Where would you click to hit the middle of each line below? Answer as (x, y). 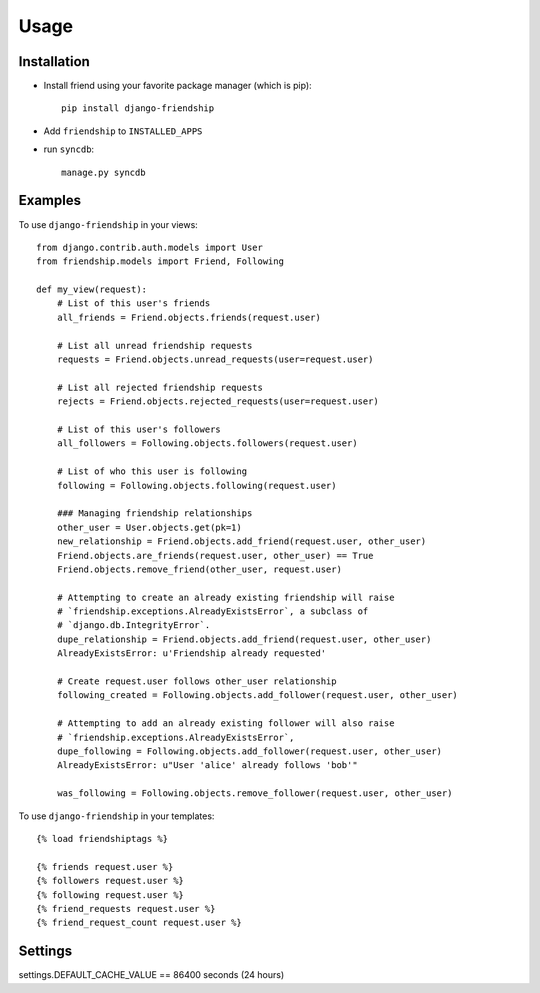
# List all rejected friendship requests (160, 387)
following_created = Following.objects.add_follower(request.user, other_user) (257, 695)
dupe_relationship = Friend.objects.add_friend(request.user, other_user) (244, 639)
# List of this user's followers (139, 429)
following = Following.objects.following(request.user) (196, 485)
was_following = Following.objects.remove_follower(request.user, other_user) (254, 793)
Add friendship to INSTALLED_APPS (123, 131)
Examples (50, 200)
